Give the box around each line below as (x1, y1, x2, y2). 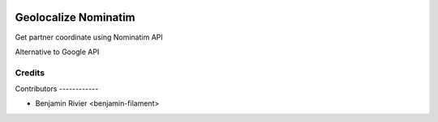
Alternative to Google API (15, 47, 100, 57)
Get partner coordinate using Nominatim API (15, 32, 163, 42)
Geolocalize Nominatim (15, 11, 135, 24)
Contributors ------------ (15, 84, 99, 94)
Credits (15, 67, 45, 78)
